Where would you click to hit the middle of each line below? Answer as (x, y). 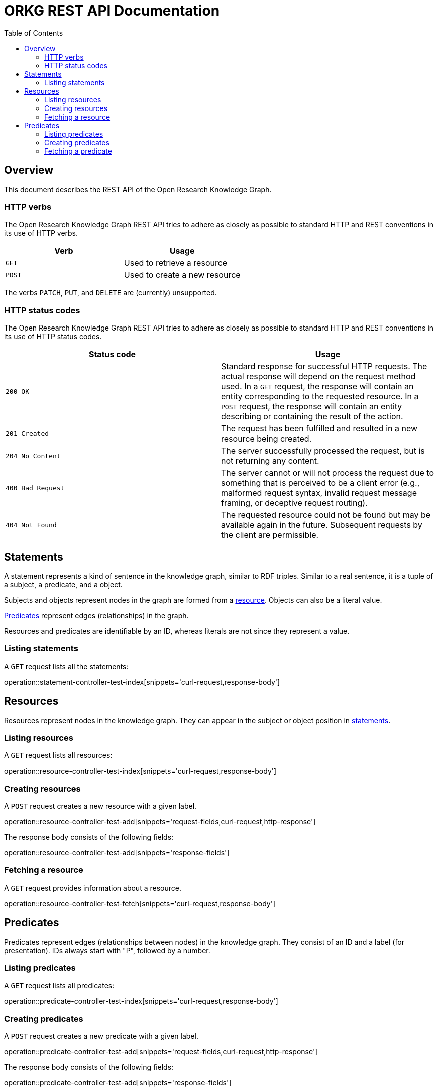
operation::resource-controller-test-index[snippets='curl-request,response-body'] (140, 771)
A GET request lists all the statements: (66, 666)
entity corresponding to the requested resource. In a (320, 397)
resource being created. (266, 439)
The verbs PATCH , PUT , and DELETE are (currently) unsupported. (111, 293)
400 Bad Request (35, 488)
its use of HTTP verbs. (41, 233)
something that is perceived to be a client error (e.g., (320, 483)
